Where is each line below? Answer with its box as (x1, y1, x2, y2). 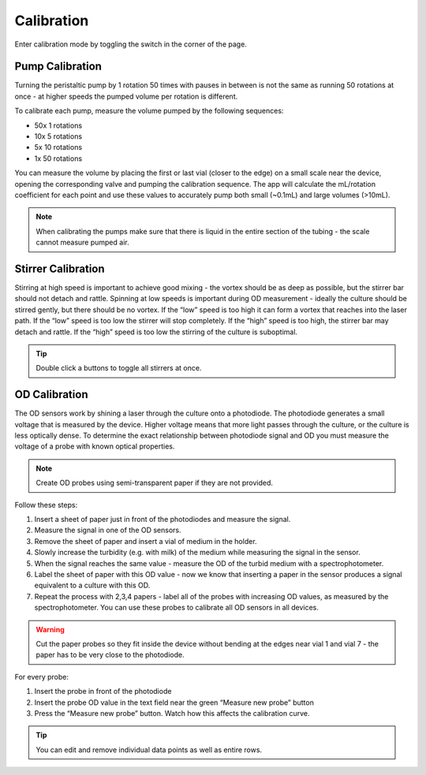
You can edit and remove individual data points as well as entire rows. (35, 745, 263, 755)
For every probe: (14, 672, 69, 681)
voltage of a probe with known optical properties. (14, 442, 175, 451)
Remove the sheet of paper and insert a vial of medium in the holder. (34, 536, 257, 546)
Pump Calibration (14, 60, 103, 73)
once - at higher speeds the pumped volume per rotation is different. (14, 91, 238, 101)
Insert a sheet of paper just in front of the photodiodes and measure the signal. (34, 515, 291, 524)
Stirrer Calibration (14, 262, 106, 275)
